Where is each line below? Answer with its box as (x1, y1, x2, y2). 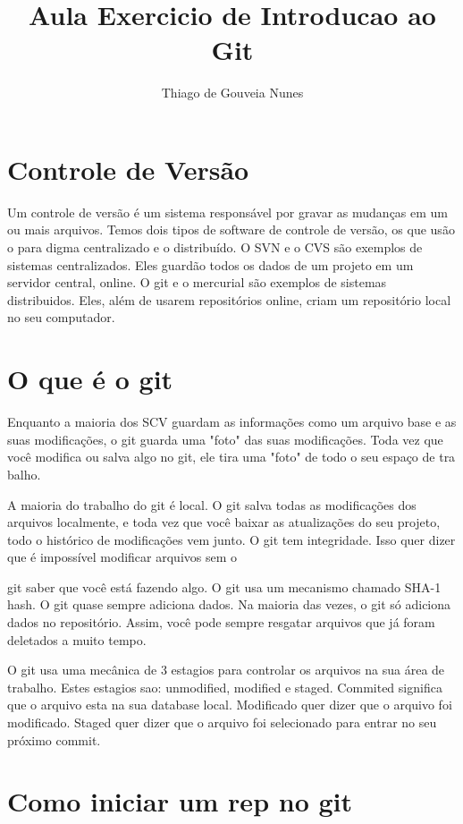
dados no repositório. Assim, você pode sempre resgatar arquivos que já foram (7, 613, 435, 632)
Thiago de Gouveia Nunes (161, 83, 304, 102)
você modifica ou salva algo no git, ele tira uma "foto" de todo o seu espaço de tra (7, 447, 456, 466)
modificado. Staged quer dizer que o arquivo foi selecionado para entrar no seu (7, 713, 437, 732)
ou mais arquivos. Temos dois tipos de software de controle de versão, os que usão (7, 220, 455, 239)
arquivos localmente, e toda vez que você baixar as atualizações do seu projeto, (7, 513, 441, 531)
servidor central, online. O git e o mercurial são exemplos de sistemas (7, 273, 387, 292)
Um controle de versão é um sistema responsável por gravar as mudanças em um (7, 202, 449, 221)
